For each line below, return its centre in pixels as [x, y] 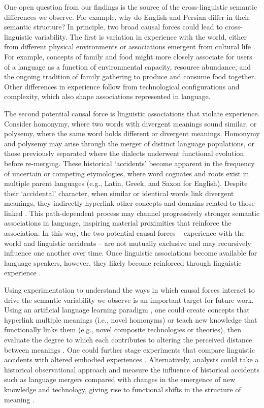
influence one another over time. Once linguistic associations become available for [131, 253]
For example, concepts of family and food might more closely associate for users [128, 56]
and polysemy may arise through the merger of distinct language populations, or [129, 143]
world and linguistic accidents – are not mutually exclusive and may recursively [128, 243]
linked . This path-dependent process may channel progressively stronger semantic [132, 213]
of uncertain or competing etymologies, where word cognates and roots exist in [127, 173]
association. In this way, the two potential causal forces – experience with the [124, 233]
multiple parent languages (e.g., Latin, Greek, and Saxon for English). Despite [126, 183]
